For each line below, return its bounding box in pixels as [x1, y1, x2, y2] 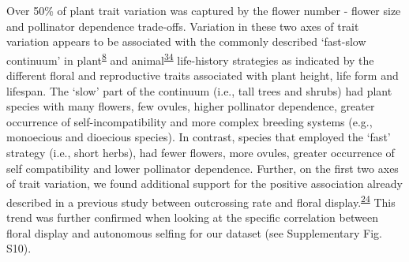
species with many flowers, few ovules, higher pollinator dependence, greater [6, 98, 375, 114]
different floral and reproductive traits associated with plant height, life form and [6, 67, 399, 84]
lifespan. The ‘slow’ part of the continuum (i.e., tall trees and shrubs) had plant [6, 82, 392, 99]
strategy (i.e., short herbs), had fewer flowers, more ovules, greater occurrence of [6, 144, 395, 160]
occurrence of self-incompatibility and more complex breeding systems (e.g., [6, 113, 373, 129]
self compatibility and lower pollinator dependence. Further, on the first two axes [6, 159, 399, 176]
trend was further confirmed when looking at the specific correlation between [6, 209, 378, 226]
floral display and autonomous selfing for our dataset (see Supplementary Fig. [6, 224, 382, 241]
